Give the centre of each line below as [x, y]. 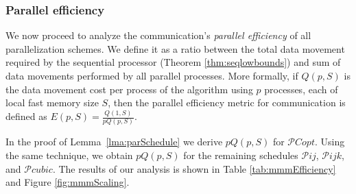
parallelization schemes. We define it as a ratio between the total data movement [175, 48]
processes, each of [301, 89]
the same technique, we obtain [69, 155]
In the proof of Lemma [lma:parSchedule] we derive [114, 142]
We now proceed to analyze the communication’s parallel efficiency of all [158, 35]
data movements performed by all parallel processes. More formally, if [152, 75]
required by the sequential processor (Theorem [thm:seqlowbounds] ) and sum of [173, 62]
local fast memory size [52, 102]
